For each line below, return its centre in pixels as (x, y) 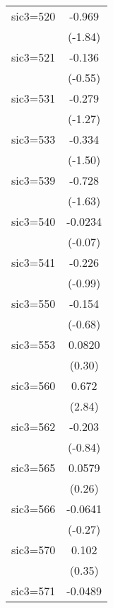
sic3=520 (34, 16)
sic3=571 (34, 591)
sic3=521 (34, 57)
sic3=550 (34, 303)
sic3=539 (34, 180)
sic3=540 (34, 221)
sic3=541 (34, 262)
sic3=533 (34, 139)
